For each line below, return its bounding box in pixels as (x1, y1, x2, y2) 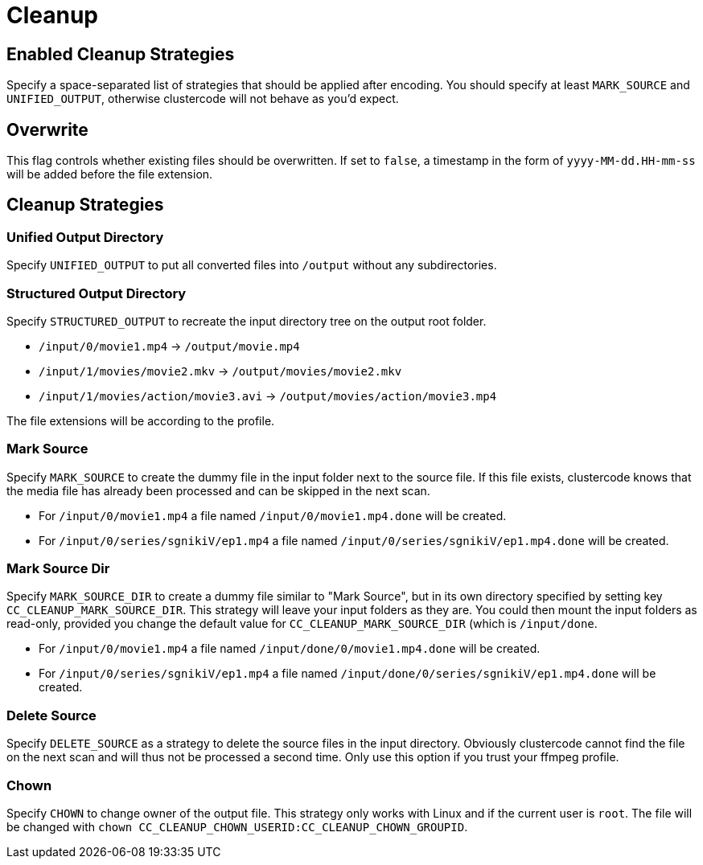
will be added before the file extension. (6, 167, 213, 182)
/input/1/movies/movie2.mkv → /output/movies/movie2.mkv (39, 363, 402, 378)
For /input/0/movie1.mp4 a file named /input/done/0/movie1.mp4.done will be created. (39, 642, 541, 656)
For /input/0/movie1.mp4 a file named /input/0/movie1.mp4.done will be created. (39, 508, 507, 523)
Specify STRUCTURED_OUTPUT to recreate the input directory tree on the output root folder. (6, 314, 487, 328)
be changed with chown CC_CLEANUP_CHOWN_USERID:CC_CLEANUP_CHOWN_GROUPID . (6, 819, 468, 834)
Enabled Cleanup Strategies (6, 43, 235, 64)
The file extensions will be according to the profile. (6, 413, 275, 428)
